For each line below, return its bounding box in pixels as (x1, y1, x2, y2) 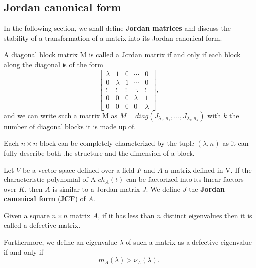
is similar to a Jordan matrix (52, 183, 140, 194)
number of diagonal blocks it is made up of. (4, 121, 136, 131)
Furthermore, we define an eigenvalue (4, 237, 117, 247)
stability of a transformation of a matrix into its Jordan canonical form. (4, 32, 222, 43)
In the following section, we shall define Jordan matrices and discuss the (4, 23, 231, 33)
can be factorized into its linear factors (126, 174, 244, 184)
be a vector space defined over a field (22, 164, 135, 175)
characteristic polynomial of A (4, 174, 96, 184)
